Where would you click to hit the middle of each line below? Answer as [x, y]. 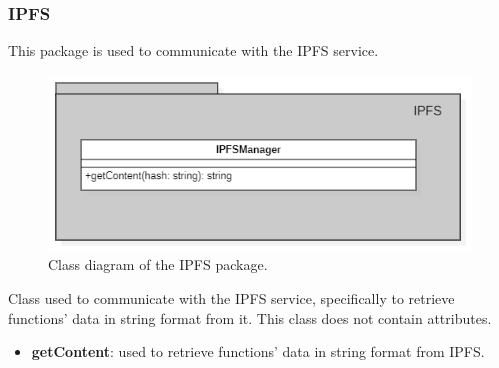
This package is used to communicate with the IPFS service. [193, 50]
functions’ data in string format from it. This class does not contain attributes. [250, 317]
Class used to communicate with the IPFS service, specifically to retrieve [231, 298]
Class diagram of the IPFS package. [158, 264]
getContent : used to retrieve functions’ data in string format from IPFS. [258, 351]
